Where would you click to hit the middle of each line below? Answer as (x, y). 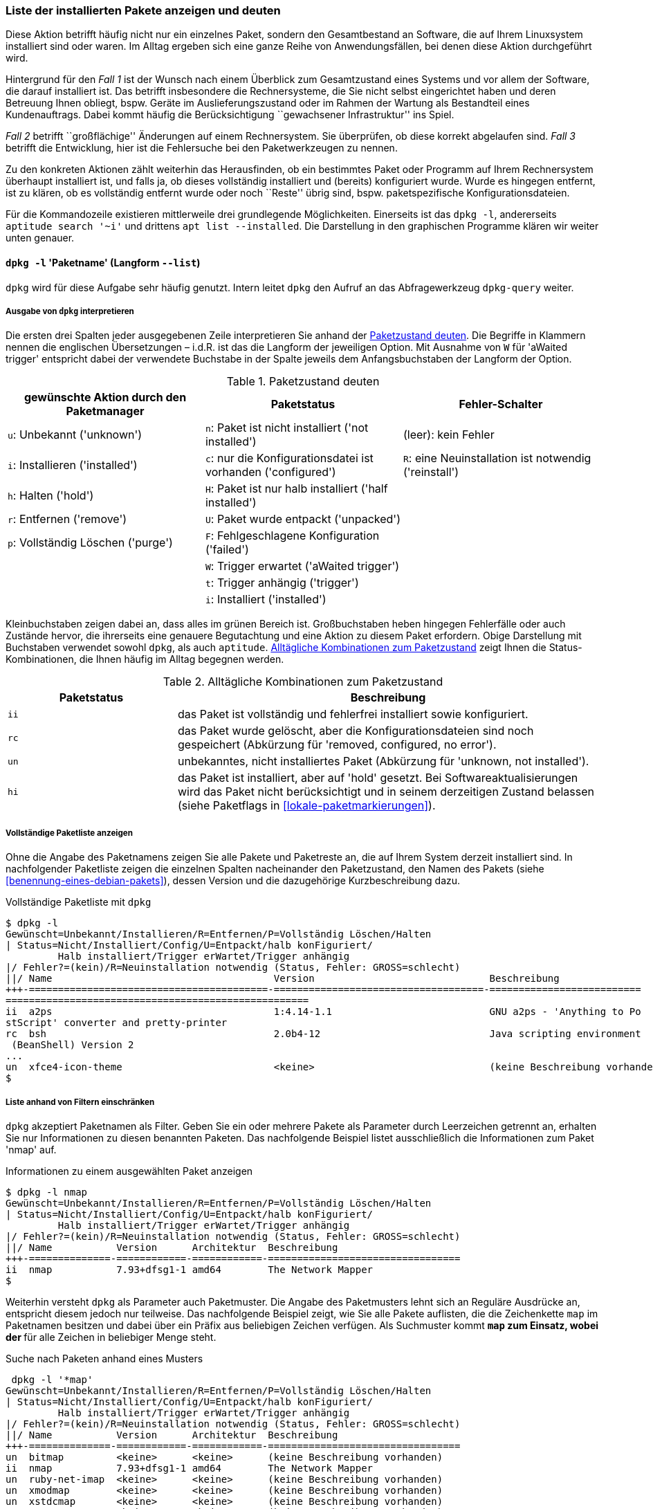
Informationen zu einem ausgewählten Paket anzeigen (129, 1171)
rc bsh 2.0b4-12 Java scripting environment (323, 1034)
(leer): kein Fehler (449, 435)
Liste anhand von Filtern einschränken (80, 1102)
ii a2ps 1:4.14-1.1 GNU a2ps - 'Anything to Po (323, 1012)
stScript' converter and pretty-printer (117, 1023)
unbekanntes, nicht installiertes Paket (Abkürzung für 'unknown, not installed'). (383, 761)
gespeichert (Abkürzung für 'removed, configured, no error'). (337, 745)
